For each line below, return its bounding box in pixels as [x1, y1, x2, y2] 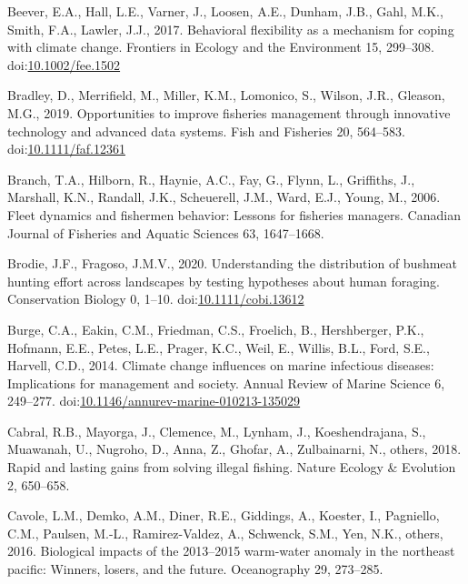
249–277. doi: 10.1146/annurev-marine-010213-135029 [7, 391, 301, 410]
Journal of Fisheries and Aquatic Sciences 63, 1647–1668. [7, 223, 324, 242]
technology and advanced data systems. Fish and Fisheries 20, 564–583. [7, 121, 405, 140]
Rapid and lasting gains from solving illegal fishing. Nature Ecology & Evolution [7, 458, 456, 477]
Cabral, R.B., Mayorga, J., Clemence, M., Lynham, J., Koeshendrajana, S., [7, 421, 426, 440]
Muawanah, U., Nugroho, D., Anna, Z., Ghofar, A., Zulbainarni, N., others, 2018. [7, 439, 462, 458]
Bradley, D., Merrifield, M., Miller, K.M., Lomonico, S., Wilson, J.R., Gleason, [7, 86, 445, 105]
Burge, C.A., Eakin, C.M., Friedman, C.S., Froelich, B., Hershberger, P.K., [7, 319, 424, 338]
